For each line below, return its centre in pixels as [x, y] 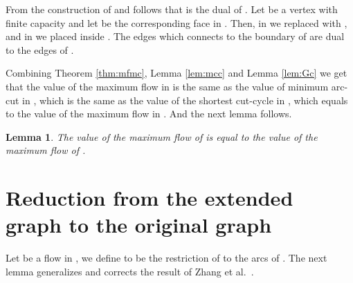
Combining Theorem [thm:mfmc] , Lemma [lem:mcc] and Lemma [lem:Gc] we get [176, 73]
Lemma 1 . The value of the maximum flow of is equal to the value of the [162, 136]
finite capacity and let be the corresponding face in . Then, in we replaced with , [176, 22]
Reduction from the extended [150, 198]
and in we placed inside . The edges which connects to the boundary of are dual [175, 36]
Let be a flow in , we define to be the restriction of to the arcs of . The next [166, 258]
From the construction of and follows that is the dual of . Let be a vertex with [172, 9]
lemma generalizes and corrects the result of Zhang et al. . [130, 271]
